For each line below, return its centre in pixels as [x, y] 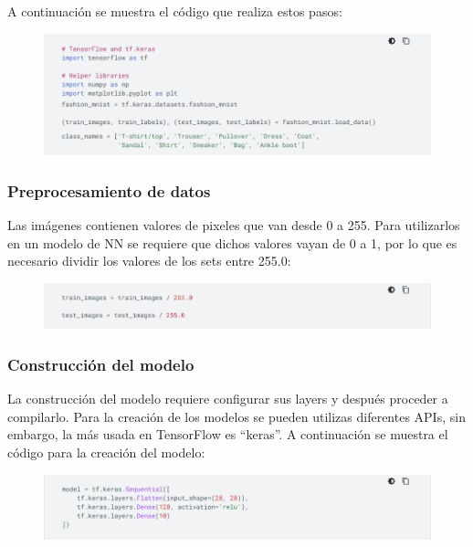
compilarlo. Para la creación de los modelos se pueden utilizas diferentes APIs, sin [236, 416]
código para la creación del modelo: [106, 452]
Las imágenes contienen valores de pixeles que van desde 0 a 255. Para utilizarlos [234, 224]
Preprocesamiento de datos [109, 190]
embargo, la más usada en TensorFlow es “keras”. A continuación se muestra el [228, 434]
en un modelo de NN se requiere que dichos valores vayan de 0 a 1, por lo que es [232, 242]
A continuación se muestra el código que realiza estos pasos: [175, 11]
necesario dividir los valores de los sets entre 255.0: [149, 261]
